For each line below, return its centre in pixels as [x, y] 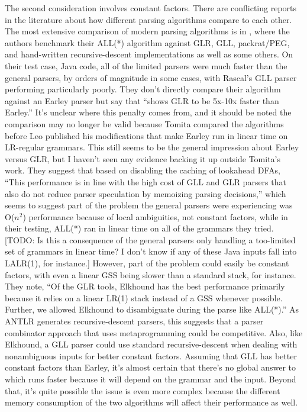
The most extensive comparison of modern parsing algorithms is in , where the [147, 31]
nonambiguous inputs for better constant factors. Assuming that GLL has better [151, 355]
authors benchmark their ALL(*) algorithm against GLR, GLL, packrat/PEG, [147, 42]
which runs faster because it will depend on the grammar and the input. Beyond [151, 379]
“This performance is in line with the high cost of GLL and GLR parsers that [146, 181]
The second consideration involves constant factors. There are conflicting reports [151, 8]
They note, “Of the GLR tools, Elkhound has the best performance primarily [145, 286]
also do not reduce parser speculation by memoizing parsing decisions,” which [146, 193]
